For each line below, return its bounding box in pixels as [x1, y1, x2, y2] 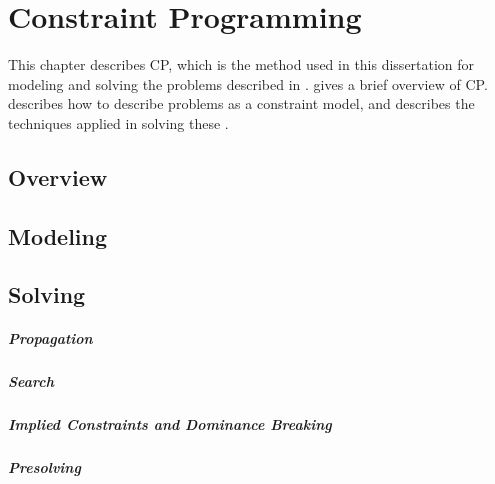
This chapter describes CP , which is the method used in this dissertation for [8, 54, 475, 75]
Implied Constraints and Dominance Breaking [8, 414, 332, 435]
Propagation [8, 328, 93, 349]
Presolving [8, 457, 81, 478]
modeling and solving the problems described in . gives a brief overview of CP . [8, 73, 488, 94]
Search [8, 371, 54, 392]
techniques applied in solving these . [8, 112, 229, 133]
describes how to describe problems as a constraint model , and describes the [8, 93, 475, 114]
